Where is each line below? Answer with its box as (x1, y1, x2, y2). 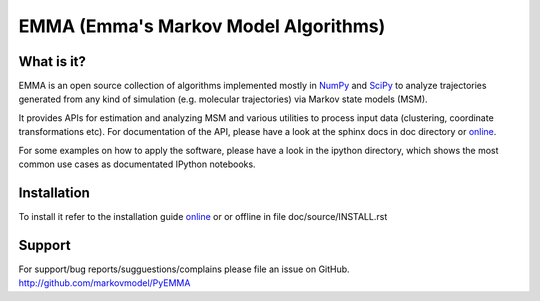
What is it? (18, 53, 87, 70)
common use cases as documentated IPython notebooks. (18, 158, 256, 170)
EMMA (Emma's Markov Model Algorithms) (18, 15, 386, 37)
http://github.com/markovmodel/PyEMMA (18, 277, 191, 289)
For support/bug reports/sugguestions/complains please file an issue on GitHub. (18, 263, 350, 275)
